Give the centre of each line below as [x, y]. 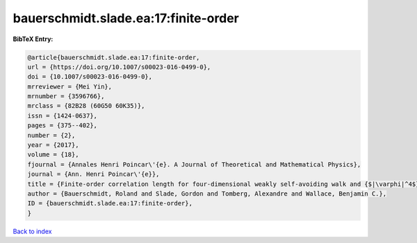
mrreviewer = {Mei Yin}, [70, 86]
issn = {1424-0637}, [62, 116]
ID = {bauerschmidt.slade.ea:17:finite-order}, [110, 203]
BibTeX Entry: [33, 39]
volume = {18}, [53, 155]
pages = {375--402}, [62, 126]
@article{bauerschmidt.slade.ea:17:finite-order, [114, 57]
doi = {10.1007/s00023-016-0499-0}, [90, 77]
